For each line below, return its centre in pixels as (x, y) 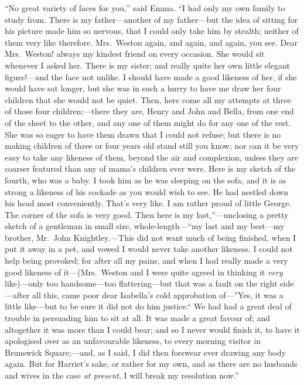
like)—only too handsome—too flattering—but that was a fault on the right (141, 283)
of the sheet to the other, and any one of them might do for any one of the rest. (148, 122)
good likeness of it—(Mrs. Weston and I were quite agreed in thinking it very (144, 272)
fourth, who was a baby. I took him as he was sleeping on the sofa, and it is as (146, 180)
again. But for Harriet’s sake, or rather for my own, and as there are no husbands (151, 364)
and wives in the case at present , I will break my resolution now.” (122, 375)
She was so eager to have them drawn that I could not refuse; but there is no (143, 134)
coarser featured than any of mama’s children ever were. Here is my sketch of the (150, 168)
